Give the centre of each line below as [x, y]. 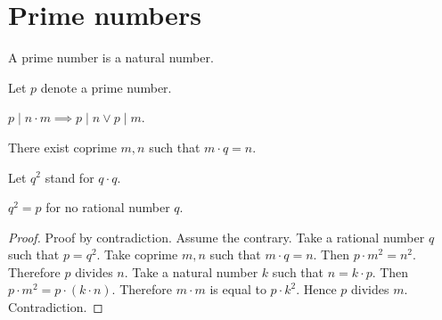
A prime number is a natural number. [111, 57]
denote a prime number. [106, 87]
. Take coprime [137, 254]
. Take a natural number [191, 271]
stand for [70, 177]
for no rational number [108, 207]
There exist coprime [62, 147]
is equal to [238, 289]
